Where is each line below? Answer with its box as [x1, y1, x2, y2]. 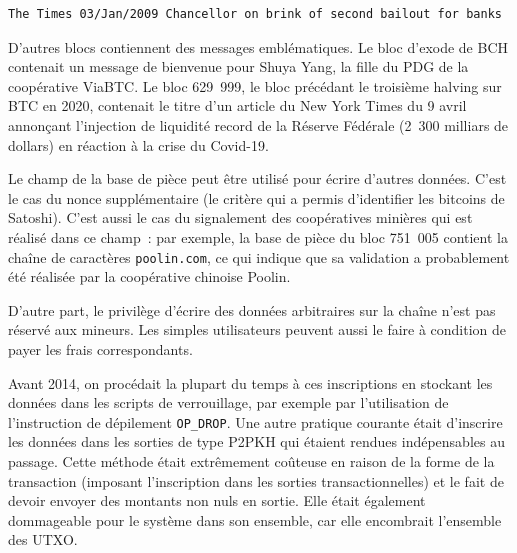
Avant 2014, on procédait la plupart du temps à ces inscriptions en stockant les [8, 372, 493, 393]
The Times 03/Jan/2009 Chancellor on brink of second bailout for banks [8, 7, 502, 21]
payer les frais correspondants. [8, 338, 193, 359]
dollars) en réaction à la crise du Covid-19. [8, 134, 269, 155]
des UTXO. [8, 529, 78, 550]
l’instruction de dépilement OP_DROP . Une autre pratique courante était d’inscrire [8, 411, 503, 432]
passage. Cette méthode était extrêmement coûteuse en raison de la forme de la [8, 451, 495, 471]
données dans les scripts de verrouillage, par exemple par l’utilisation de [8, 392, 449, 413]
